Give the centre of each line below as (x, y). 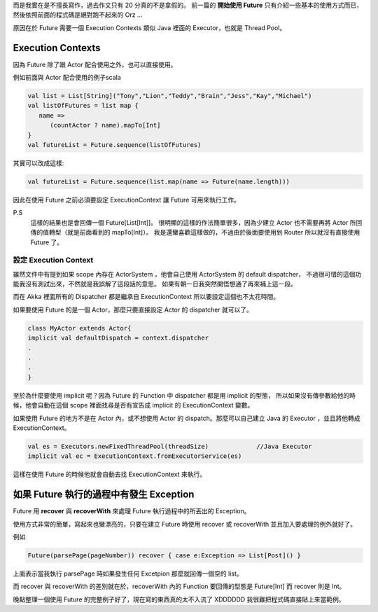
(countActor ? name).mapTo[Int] (105, 125)
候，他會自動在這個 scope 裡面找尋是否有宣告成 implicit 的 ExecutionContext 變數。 (133, 405)
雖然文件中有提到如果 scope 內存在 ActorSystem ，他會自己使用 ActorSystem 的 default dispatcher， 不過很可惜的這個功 (187, 274)
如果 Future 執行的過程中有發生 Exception (104, 495)
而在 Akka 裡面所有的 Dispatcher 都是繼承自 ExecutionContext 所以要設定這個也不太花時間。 (146, 297)
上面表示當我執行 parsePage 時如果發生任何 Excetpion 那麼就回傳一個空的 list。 (128, 573)
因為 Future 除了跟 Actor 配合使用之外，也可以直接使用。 (95, 64)
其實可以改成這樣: (38, 163)
